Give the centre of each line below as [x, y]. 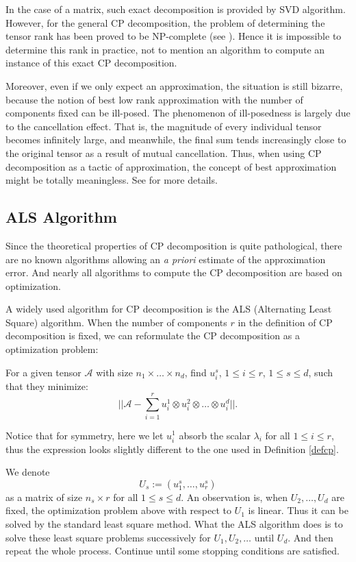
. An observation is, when [234, 497]
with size [114, 372]
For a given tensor [43, 372]
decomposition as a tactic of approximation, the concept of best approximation [171, 166]
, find [195, 372]
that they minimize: [47, 386]
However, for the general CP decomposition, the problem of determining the [165, 22]
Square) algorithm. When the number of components [116, 322]
